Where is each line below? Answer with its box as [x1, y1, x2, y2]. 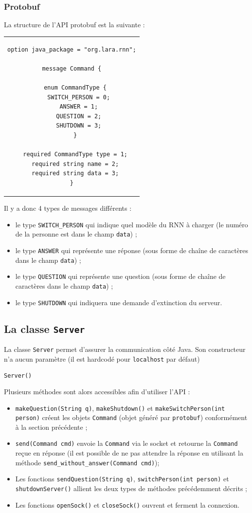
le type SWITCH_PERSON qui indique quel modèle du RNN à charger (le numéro [15, 219, 248, 229]
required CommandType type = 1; [23, 151, 127, 158]
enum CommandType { [44, 84, 107, 91]
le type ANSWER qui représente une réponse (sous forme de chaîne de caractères [15, 245, 249, 255]
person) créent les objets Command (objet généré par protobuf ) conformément [15, 412, 248, 422]
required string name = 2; [32, 160, 119, 167]
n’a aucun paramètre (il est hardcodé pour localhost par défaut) [4, 353, 200, 364]
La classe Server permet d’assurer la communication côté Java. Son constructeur [4, 344, 246, 354]
